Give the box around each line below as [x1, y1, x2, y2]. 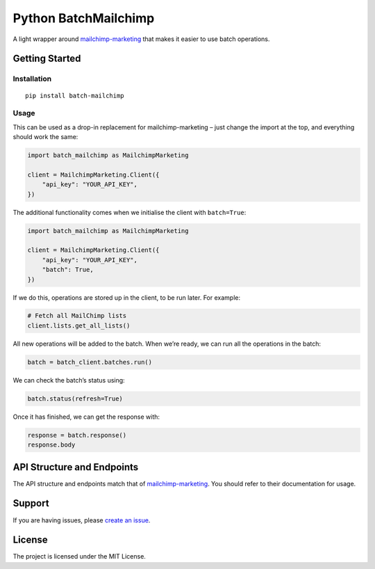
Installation [12, 74, 52, 83]
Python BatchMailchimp [12, 10, 155, 26]
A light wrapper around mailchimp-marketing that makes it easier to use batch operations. [12, 35, 270, 43]
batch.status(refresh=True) [27, 394, 123, 403]
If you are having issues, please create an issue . [12, 515, 151, 524]
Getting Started [12, 53, 81, 65]
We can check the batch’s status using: [12, 376, 125, 384]
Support [12, 497, 49, 509]
